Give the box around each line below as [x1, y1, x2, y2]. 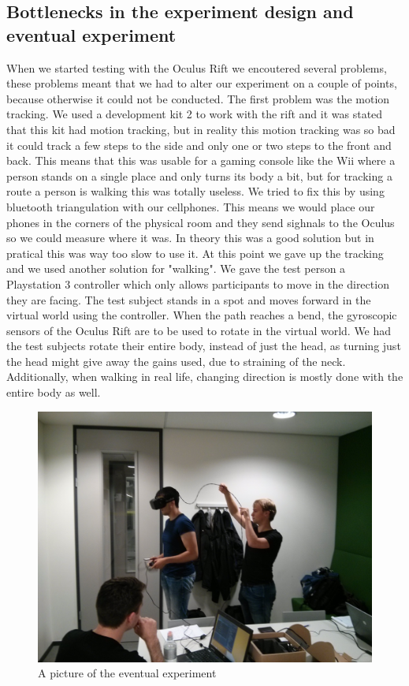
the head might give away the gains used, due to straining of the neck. [6, 352, 346, 369]
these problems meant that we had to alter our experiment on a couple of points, [6, 75, 397, 91]
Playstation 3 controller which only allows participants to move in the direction [6, 275, 389, 292]
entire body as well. [6, 384, 101, 401]
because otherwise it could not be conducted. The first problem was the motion [6, 90, 390, 106]
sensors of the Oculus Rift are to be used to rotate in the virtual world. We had [6, 322, 392, 338]
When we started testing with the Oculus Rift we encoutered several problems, [6, 59, 387, 76]
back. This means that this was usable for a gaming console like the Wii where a [6, 152, 396, 169]
